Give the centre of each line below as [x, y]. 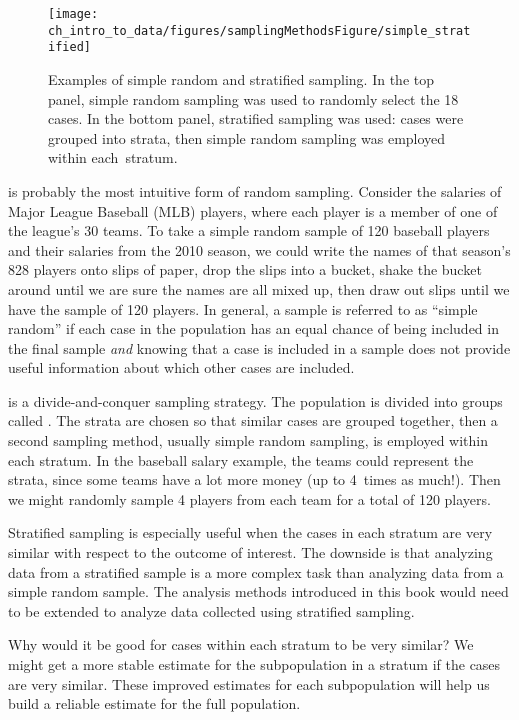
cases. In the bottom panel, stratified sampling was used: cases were [256, 118]
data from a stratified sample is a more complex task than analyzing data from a [256, 571]
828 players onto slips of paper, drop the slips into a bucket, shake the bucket [245, 269]
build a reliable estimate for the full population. [154, 703]
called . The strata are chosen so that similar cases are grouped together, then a [253, 420]
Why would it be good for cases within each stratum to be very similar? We [241, 644]
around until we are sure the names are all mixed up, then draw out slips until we [259, 288]
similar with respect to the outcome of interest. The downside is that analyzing [250, 552]
